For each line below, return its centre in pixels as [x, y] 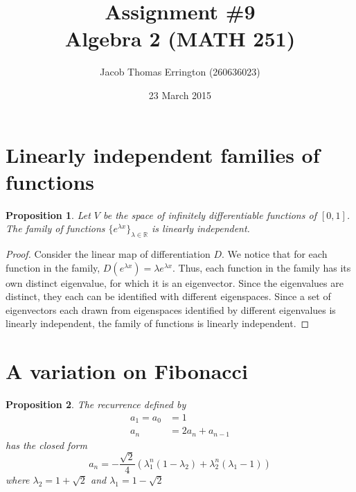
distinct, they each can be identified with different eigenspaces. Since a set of [168, 296]
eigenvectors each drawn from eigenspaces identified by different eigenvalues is [171, 309]
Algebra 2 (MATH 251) [180, 38]
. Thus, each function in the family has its [261, 267]
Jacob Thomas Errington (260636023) [180, 72]
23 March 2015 [180, 95]
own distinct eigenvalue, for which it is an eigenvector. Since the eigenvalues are [175, 282]
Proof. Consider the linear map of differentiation [108, 254]
